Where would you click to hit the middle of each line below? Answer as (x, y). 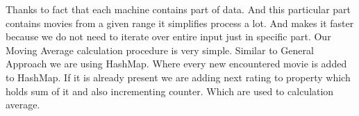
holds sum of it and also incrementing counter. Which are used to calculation (170, 91)
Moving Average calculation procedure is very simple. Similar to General (160, 50)
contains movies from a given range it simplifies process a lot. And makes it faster (180, 23)
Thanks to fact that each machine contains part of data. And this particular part (178, 9)
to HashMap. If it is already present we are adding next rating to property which (178, 77)
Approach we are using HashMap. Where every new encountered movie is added (176, 64)
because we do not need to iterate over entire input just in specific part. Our (168, 36)
